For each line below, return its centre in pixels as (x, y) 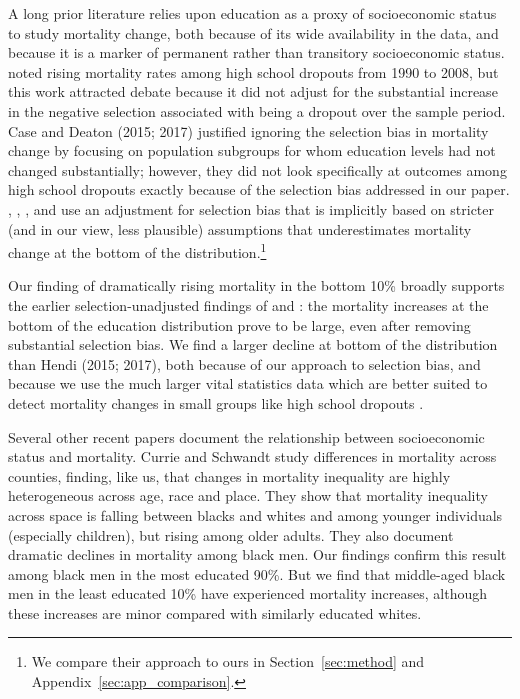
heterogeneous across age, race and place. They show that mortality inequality (248, 495)
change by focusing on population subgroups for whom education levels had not (252, 150)
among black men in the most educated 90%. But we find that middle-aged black (257, 573)
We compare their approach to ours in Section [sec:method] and (228, 661)
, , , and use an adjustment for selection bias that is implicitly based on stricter (251, 208)
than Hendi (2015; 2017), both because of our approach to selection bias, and (244, 363)
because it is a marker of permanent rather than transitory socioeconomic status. (256, 52)
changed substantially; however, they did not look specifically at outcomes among (257, 169)
